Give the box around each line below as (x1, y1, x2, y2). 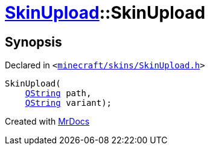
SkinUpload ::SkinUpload (5, 2, 206, 23)
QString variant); (25, 98, 112, 108)
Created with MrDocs (5, 116, 90, 127)
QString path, (25, 88, 92, 99)
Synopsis (5, 34, 62, 50)
